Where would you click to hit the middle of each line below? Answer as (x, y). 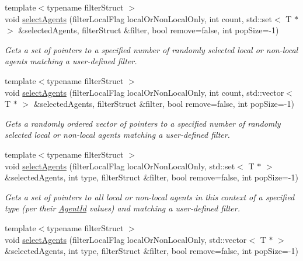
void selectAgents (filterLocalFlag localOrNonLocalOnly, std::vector (126, 239)
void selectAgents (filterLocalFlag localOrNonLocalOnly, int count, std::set (138, 18)
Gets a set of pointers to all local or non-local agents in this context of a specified (150, 196)
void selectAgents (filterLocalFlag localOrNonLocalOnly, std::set (120, 166)
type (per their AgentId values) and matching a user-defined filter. (123, 208)
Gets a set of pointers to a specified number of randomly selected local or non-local (151, 49)
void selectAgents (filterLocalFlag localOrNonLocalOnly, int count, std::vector (144, 92)
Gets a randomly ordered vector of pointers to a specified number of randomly (143, 123)
